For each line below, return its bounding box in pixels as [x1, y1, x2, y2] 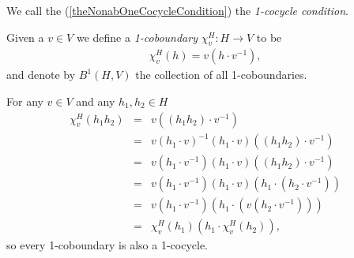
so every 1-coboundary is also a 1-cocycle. [6, 237, 208, 253]
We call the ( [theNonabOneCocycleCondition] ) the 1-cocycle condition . [6, 2, 348, 18]
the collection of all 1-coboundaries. [135, 66, 307, 83]
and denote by [6, 66, 76, 83]
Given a [6, 28, 44, 45]
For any [6, 93, 43, 110]
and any [76, 93, 115, 110]
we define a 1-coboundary [76, 28, 198, 45]
